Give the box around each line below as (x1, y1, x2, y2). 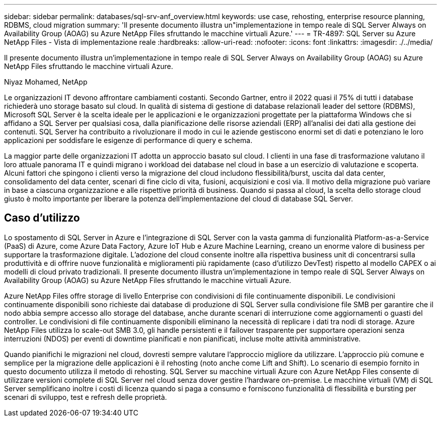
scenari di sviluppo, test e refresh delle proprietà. (4, 392, 167, 401)
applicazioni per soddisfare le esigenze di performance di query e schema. (4, 136, 253, 145)
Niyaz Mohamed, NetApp (4, 78, 88, 86)
